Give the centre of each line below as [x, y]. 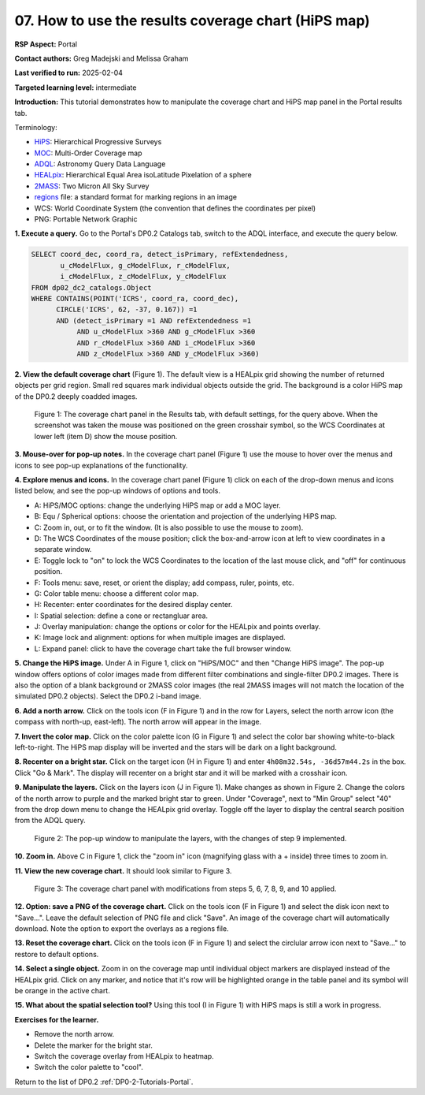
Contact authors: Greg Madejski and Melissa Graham [102, 58]
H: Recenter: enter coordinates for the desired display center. [133, 605]
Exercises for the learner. [57, 1019]
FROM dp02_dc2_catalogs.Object [92, 287]
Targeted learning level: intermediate [76, 88]
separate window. [63, 549]
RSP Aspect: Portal [46, 44]
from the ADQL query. [50, 821]
